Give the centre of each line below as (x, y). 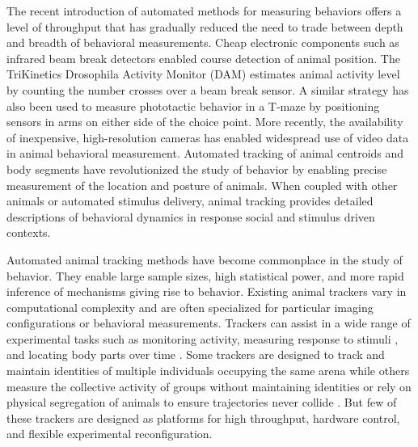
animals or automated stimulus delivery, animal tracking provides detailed (190, 201)
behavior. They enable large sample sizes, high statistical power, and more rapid (205, 275)
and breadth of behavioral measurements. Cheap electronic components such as (203, 42)
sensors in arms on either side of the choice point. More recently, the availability (205, 122)
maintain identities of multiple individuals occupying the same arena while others (208, 371)
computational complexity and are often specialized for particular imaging (190, 307)
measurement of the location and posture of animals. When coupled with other (202, 185)
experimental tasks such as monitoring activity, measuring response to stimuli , (203, 338)
